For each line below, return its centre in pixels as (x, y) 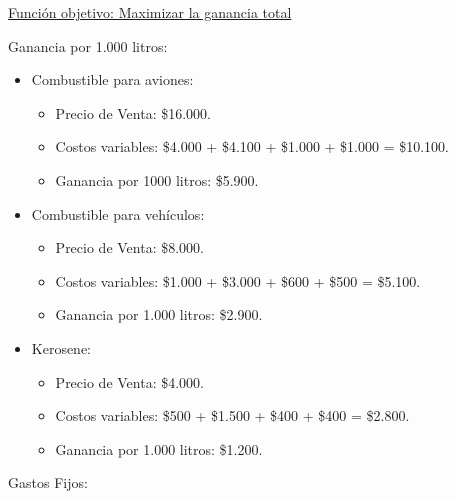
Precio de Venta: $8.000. (129, 247)
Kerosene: (61, 347)
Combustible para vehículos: (118, 213)
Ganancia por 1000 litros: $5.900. (157, 179)
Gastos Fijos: (48, 482)
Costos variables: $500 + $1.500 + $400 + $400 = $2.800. (232, 415)
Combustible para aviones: (112, 79)
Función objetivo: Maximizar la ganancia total (150, 12)
